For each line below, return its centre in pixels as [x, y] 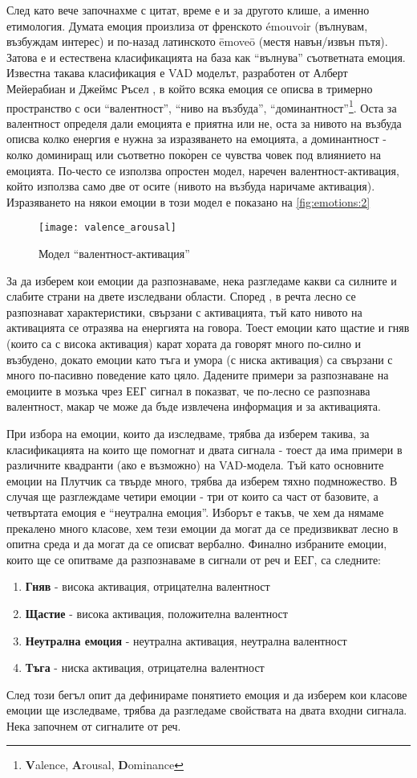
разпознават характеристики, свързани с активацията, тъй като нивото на [184, 311]
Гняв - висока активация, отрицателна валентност [148, 586]
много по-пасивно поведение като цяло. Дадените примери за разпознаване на [198, 375]
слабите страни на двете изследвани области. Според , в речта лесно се [181, 296]
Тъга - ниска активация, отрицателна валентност [145, 667]
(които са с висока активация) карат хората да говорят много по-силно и [184, 343]
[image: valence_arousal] [107, 228]
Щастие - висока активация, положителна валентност [156, 613]
